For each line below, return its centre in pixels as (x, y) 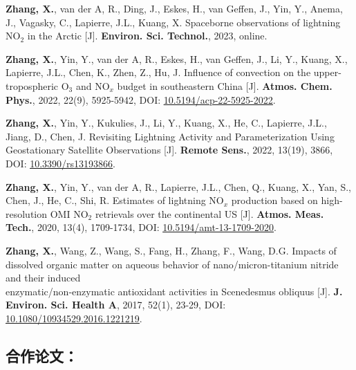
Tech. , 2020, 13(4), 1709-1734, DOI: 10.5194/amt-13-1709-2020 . (141, 227)
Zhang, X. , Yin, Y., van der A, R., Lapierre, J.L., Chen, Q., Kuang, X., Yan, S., (178, 186)
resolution (27, 213)
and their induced (43, 278)
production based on (274, 200)
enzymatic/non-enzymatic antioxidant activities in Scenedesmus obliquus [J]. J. (174, 291)
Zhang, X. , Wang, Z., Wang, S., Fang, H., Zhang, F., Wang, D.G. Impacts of (171, 250)
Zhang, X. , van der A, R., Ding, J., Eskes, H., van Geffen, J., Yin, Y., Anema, (174, 8)
